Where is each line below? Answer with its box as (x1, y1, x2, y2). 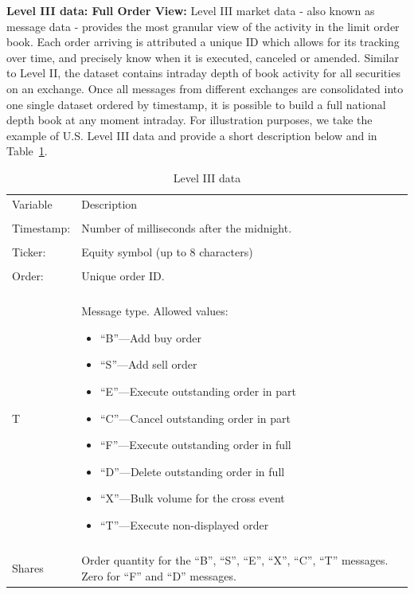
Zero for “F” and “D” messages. (81, 567, 236, 584)
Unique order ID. (81, 268, 165, 284)
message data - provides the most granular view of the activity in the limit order (6, 18, 400, 34)
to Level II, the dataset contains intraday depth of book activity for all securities (6, 64, 400, 81)
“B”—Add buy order (100, 329, 202, 346)
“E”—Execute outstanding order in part (100, 382, 296, 399)
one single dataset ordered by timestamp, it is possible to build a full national (6, 96, 386, 112)
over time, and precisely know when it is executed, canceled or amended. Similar (6, 49, 399, 65)
